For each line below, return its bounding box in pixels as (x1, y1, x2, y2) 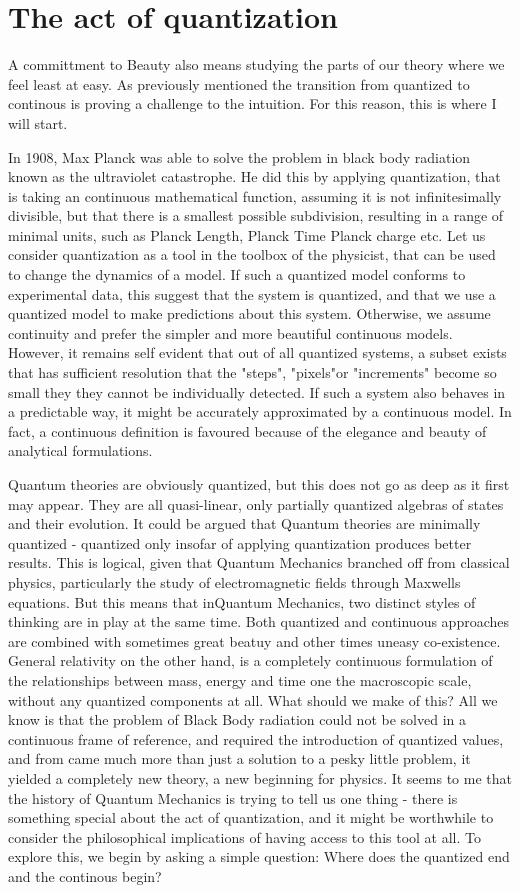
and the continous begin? (8, 865, 162, 886)
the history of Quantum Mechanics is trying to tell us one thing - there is (8, 787, 458, 808)
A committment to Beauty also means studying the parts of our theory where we (8, 54, 505, 75)
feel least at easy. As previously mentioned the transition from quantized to (8, 73, 470, 94)
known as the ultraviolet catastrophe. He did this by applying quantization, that (8, 166, 501, 187)
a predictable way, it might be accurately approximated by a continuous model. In (8, 401, 512, 422)
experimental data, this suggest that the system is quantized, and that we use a (8, 283, 496, 304)
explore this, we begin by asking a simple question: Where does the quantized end (8, 846, 510, 867)
